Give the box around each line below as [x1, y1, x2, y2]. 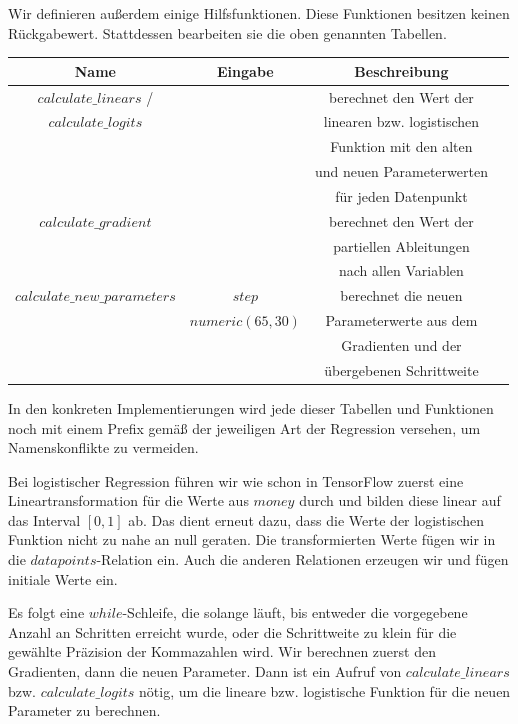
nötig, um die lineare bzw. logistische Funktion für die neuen [139, 680, 511, 701]
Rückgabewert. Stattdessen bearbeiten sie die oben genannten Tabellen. [8, 22, 447, 43]
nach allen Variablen [338, 260, 464, 281]
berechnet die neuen [340, 285, 463, 306]
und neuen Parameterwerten [314, 161, 488, 182]
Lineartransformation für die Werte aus [8, 490, 249, 511]
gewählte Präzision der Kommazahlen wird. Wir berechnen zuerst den [8, 641, 436, 662]
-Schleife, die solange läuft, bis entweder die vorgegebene [122, 602, 468, 623]
